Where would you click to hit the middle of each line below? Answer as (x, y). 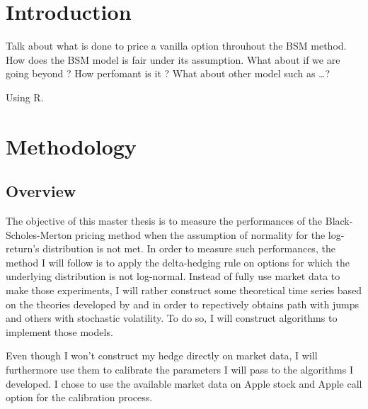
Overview (41, 191)
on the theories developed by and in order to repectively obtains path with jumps (182, 304)
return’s (23, 248)
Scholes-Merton (39, 234)
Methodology (71, 146)
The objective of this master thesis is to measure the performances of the (164, 221)
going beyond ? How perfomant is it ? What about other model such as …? (168, 73)
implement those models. (59, 331)
